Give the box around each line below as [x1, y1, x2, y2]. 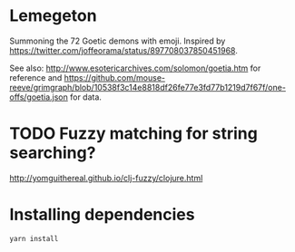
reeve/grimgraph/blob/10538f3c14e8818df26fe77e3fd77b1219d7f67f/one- [9, 82, 286, 92]
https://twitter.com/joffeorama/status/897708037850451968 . [9, 44, 238, 55]
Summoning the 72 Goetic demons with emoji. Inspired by [9, 35, 226, 46]
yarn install [9, 234, 59, 243]
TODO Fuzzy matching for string [9, 123, 259, 144]
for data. [69, 92, 103, 102]
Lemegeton [9, 5, 97, 26]
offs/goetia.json [9, 92, 68, 102]
